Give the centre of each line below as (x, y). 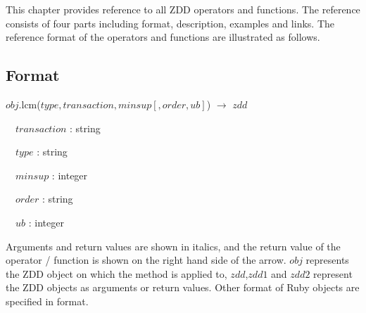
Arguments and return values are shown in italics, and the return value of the (173, 246)
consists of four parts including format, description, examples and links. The (170, 23)
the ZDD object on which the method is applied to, (116, 273)
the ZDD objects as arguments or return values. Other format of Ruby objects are (183, 287)
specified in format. (47, 301)
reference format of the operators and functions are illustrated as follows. (163, 37)
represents (327, 260)
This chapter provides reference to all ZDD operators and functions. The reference (183, 9)
